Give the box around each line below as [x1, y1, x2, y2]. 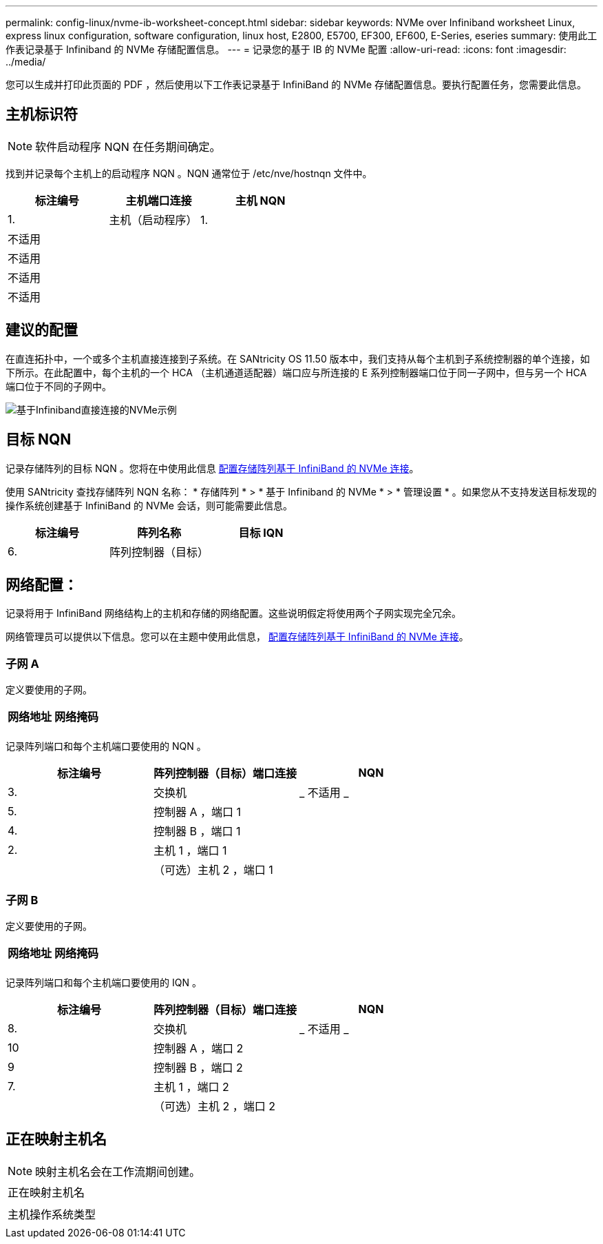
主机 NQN [235, 193, 286, 207]
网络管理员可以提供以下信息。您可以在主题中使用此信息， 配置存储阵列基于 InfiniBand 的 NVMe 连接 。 [6, 631, 469, 643]
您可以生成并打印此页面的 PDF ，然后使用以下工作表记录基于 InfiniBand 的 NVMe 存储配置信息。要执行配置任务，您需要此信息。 [6, 79, 587, 90]
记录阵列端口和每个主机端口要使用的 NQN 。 [6, 740, 207, 753]
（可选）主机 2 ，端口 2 [154, 1099, 276, 1113]
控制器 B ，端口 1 [154, 824, 241, 839]
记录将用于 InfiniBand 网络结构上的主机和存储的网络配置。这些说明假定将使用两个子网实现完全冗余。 [6, 607, 462, 620]
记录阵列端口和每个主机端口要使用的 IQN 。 [6, 976, 202, 988]
